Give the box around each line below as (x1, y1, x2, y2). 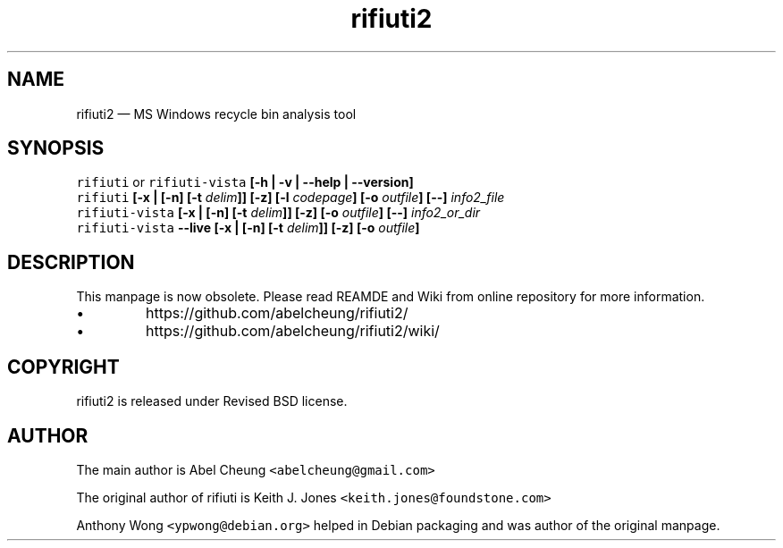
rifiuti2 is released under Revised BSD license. (76, 393, 348, 409)
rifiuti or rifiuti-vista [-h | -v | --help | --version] (76, 174, 414, 190)
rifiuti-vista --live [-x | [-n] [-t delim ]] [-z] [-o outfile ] (76, 220, 420, 236)
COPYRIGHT (7, 355, 120, 378)
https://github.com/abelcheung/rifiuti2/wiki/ (146, 322, 440, 341)
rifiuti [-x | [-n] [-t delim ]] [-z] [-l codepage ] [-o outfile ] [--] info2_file (76, 190, 505, 206)
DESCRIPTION (7, 250, 135, 274)
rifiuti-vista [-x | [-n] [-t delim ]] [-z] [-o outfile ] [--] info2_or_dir (76, 205, 481, 221)
